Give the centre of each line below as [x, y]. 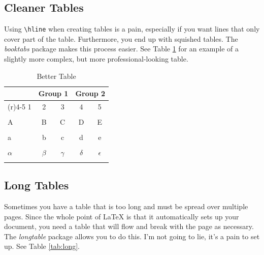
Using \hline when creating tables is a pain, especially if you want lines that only [132, 29]
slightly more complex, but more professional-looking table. [96, 59]
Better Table [56, 76]
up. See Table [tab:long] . [42, 246]
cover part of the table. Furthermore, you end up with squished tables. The [121, 38]
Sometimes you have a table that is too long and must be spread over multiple [126, 206]
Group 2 [90, 93]
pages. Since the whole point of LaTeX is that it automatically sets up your [122, 216]
